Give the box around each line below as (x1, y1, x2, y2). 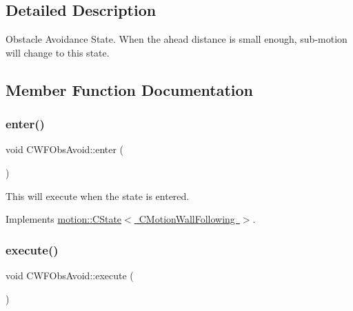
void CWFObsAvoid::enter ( (6, 142, 124, 157)
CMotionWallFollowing (139, 212, 235, 226)
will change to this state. (6, 45, 110, 59)
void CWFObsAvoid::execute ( (6, 268, 134, 282)
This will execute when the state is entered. (6, 188, 190, 203)
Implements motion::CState (6, 212, 122, 226)
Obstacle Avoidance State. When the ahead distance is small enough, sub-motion (6, 32, 347, 46)
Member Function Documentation (6, 79, 254, 100)
